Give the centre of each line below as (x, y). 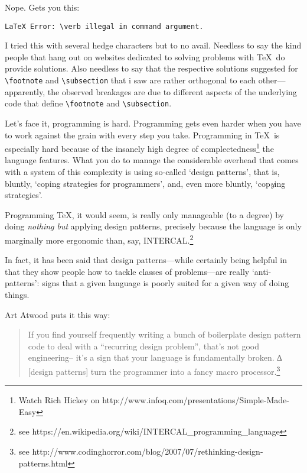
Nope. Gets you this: (42, 7)
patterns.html (43, 463)
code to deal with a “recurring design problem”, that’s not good (143, 346)
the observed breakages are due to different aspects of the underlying (172, 91)
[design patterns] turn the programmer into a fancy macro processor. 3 (154, 370)
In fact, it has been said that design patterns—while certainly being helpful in (146, 260)
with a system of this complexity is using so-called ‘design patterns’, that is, (142, 171)
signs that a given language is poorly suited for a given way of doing (166, 283)
